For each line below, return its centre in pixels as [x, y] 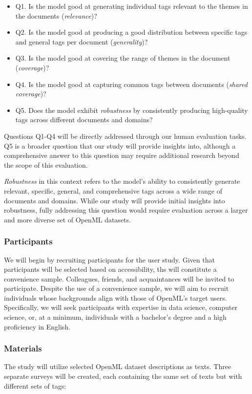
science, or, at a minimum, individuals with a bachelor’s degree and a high [115, 317]
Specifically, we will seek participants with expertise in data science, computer [121, 307]
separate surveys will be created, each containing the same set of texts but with [123, 376]
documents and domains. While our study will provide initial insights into [115, 200]
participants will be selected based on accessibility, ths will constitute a [110, 269]
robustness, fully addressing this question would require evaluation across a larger [126, 210]
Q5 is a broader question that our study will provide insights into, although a [120, 145]
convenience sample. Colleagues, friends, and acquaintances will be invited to [119, 278]
